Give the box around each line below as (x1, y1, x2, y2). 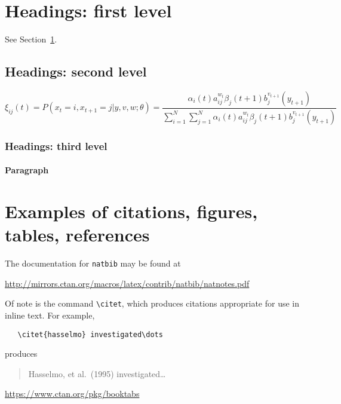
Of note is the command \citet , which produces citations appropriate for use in (5, 297, 299, 310)
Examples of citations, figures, (5, 199, 258, 224)
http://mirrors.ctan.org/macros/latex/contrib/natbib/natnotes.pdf (5, 277, 250, 289)
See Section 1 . (5, 33, 57, 45)
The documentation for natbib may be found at (5, 257, 181, 270)
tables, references (5, 222, 150, 247)
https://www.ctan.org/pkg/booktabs (5, 387, 140, 400)
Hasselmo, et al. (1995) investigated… (28, 367, 166, 379)
